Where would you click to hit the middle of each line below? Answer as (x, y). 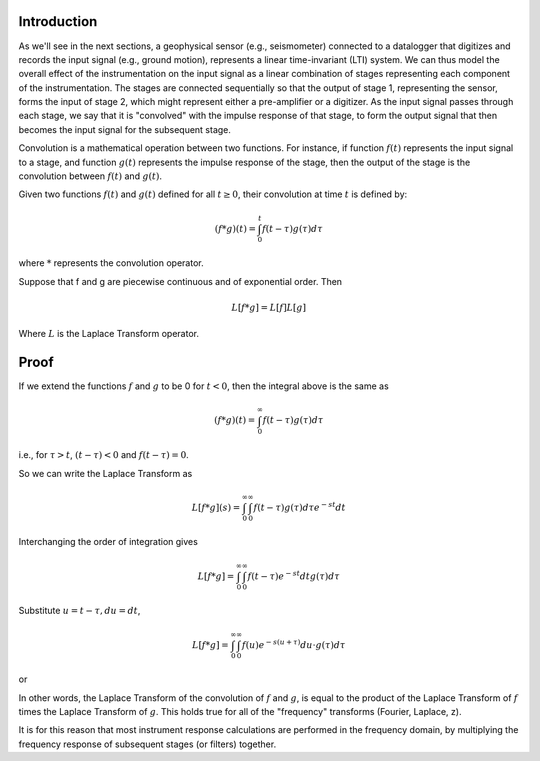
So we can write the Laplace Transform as (105, 473)
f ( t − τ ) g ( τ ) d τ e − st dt (300, 506)
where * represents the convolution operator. (111, 263)
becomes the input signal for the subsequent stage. (125, 129)
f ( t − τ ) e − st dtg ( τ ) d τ (293, 575)
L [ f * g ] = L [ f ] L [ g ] (269, 307)
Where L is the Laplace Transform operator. (109, 334)
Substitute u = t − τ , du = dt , (79, 611)
